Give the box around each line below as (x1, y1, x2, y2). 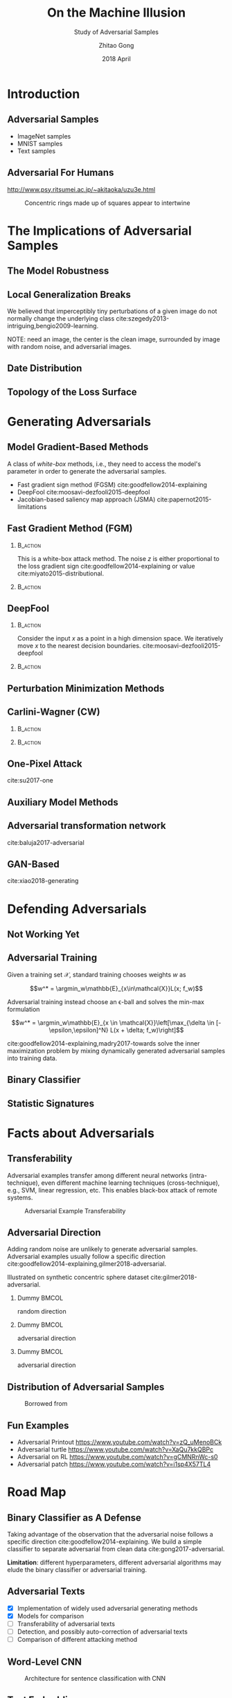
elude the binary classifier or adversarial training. (7, 1566, 148, 1573)
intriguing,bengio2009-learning (7, 321, 97, 330)
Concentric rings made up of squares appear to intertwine (24, 199, 190, 207)
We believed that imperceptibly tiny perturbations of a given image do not (7, 307, 217, 315)
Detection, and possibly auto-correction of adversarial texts (17, 1627, 188, 1636)
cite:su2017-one (7, 776, 53, 785)
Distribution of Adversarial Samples (7, 1381, 165, 1393)
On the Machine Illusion (47, 5, 186, 21)
